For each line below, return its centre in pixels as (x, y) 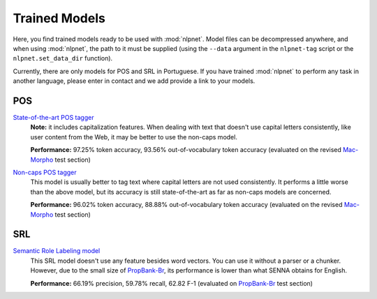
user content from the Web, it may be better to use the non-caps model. (134, 137)
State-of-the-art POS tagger (53, 118)
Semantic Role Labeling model (57, 251)
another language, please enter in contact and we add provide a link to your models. (134, 81)
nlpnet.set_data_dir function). (63, 59)
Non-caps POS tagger (45, 172)
